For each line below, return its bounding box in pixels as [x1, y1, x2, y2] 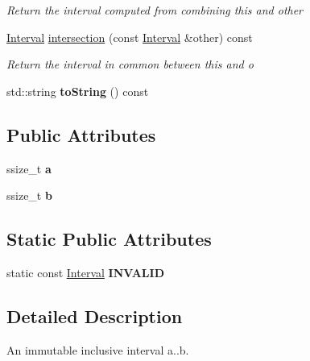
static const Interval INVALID [6, 263, 164, 280]
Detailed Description [6, 303, 183, 328]
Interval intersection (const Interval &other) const [6, 28, 253, 45]
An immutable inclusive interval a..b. [6, 341, 189, 358]
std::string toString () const [6, 82, 149, 99]
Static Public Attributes [6, 226, 212, 251]
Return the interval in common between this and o [6, 56, 254, 73]
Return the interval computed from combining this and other [6, 2, 304, 18]
